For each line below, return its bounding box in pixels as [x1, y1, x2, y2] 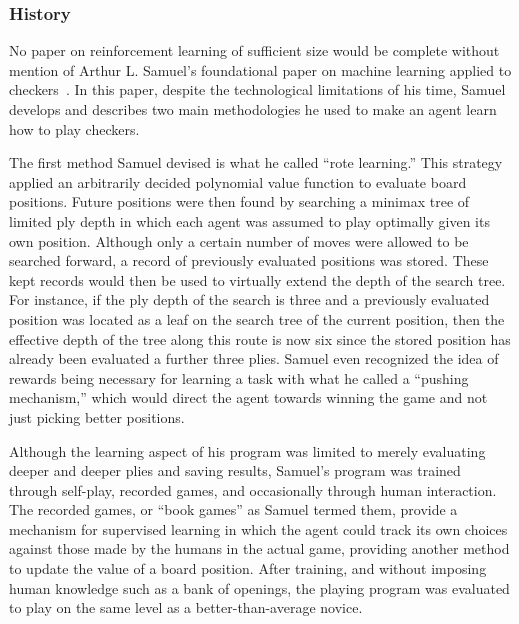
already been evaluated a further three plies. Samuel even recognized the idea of [9, 348, 499, 369]
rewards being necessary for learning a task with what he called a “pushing [9, 367, 469, 388]
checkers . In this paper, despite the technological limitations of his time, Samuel [9, 79, 506, 100]
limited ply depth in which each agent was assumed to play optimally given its [9, 210, 490, 231]
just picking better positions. [9, 406, 185, 427]
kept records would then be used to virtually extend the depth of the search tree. [9, 269, 506, 290]
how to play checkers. [9, 118, 140, 139]
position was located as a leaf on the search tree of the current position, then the [9, 308, 505, 329]
